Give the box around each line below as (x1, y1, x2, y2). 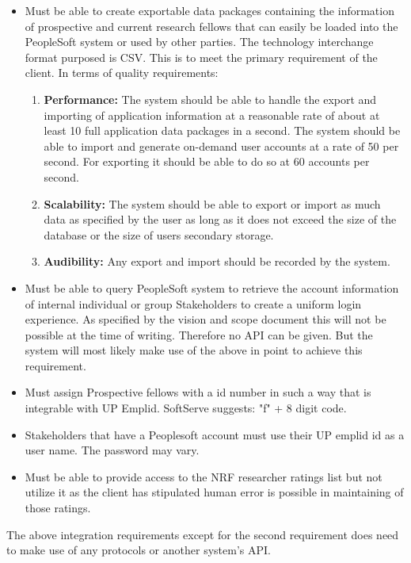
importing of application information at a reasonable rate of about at (44, 106, 380, 123)
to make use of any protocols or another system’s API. (6, 542, 271, 558)
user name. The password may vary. (25, 442, 200, 458)
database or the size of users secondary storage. (44, 226, 274, 243)
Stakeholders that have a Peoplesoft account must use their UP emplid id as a (25, 426, 405, 442)
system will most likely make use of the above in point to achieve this (25, 342, 363, 358)
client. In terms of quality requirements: (25, 64, 219, 81)
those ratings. (25, 500, 91, 516)
